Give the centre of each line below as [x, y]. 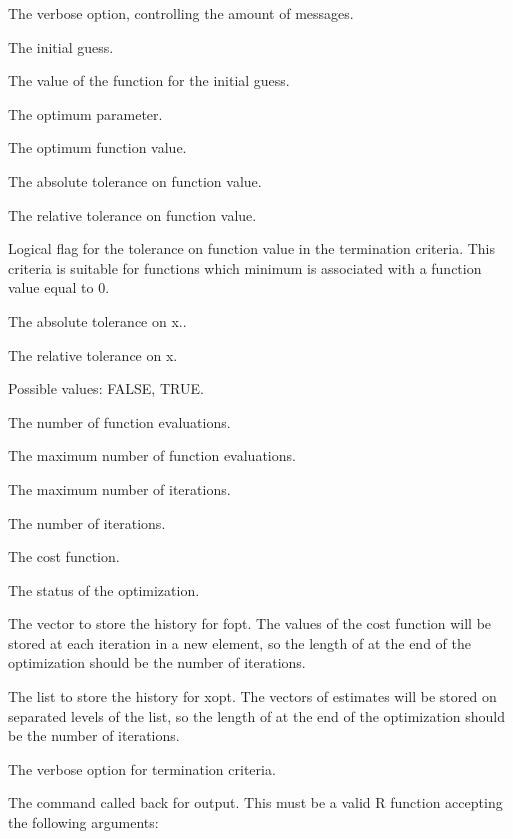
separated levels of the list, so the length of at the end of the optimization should [257, 715]
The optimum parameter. [85, 113]
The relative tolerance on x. [93, 354]
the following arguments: [83, 822]
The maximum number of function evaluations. [152, 455]
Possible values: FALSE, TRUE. [106, 388]
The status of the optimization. [104, 589]
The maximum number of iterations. [119, 488]
